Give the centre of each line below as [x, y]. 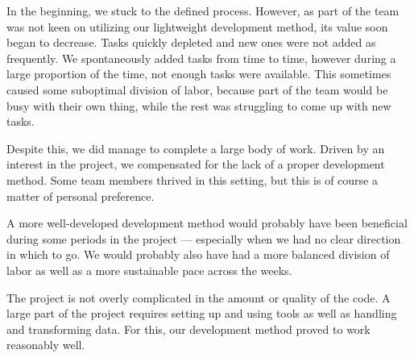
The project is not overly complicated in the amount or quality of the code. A [199, 297]
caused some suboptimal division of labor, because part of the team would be [197, 89]
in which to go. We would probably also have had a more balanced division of [198, 254]
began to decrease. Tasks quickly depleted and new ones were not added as [191, 42]
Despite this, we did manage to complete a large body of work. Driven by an [196, 148]
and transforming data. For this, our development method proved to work [188, 329]
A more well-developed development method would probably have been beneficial [207, 223]
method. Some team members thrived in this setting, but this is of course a [192, 179]
